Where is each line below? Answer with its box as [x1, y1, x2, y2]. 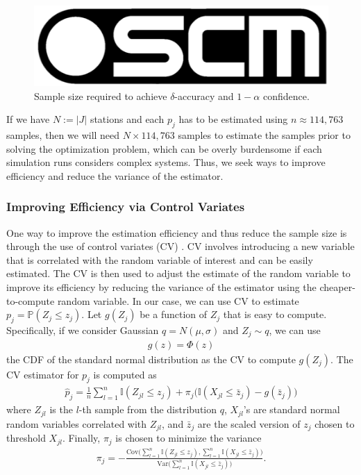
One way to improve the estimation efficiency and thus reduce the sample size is [6, 225, 347, 240]
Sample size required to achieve [34, 88, 167, 103]
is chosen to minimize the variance [115, 431, 262, 445]
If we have [6, 112, 50, 126]
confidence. [262, 88, 310, 103]
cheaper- [319, 280, 355, 294]
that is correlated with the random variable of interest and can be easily [6, 252, 313, 267]
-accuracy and [174, 88, 234, 103]
